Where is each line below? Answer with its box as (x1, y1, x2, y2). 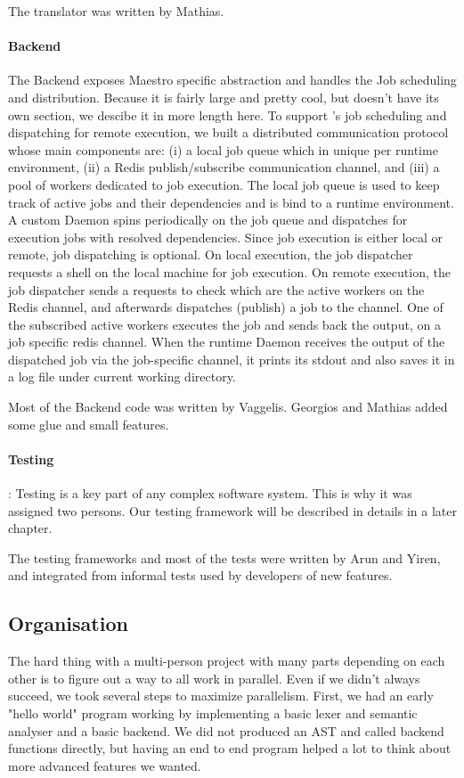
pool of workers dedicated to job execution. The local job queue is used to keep (8, 175, 440, 193)
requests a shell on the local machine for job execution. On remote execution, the (8, 262, 451, 281)
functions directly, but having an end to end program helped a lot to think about (8, 739, 452, 758)
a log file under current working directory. (8, 367, 236, 386)
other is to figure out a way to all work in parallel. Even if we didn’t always (8, 668, 420, 687)
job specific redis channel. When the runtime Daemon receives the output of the (8, 332, 445, 351)
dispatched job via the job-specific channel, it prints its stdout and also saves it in (8, 349, 455, 368)
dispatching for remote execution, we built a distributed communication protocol (8, 123, 449, 142)
